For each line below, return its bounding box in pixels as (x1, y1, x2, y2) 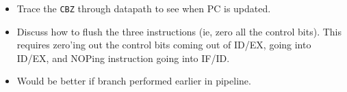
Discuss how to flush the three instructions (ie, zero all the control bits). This (16, 24, 342, 38)
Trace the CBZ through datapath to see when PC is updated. (16, 1, 271, 15)
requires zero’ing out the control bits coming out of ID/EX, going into (16, 37, 311, 52)
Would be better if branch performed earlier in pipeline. (16, 74, 251, 88)
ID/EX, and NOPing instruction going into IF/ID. (16, 50, 230, 65)
